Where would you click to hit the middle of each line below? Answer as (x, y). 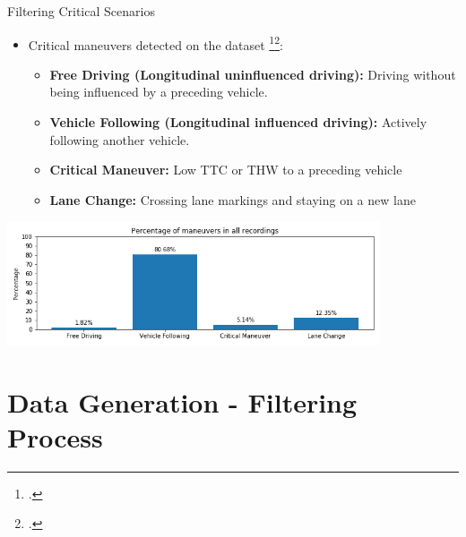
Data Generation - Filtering (182, 401)
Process (55, 436)
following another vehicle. (120, 139)
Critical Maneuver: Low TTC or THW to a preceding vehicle (226, 170)
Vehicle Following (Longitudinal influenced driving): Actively (238, 122)
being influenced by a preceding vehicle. (159, 92)
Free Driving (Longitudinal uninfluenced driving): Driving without (253, 74)
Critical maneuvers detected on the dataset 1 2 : (155, 43)
